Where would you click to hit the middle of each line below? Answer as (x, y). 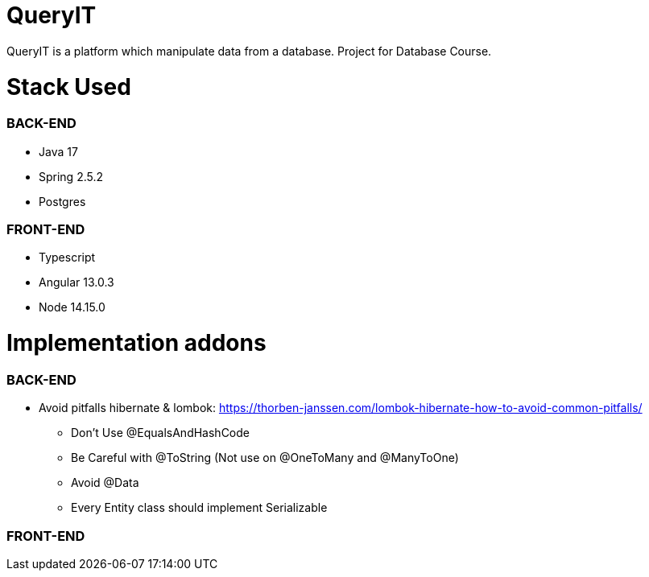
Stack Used (69, 87)
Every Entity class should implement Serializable (199, 508)
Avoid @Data (105, 483)
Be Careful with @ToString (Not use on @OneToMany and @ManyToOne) (265, 458)
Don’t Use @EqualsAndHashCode (160, 433)
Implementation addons (136, 343)
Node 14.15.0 (72, 307)
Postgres (62, 201)
